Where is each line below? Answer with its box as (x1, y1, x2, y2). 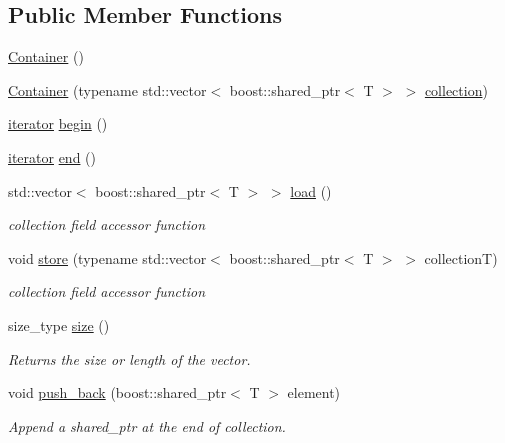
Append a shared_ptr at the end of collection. (8, 415, 286, 436)
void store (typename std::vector (8, 247, 207, 268)
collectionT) (424, 247, 498, 268)
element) (287, 382, 341, 403)
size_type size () (8, 314, 110, 335)
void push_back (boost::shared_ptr (8, 382, 227, 403)
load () (290, 180, 332, 201)
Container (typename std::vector (8, 79, 207, 100)
